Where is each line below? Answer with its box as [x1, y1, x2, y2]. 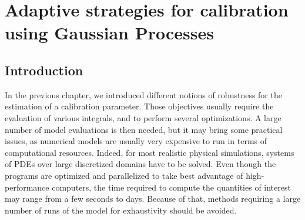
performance [5, 181, 49, 193]
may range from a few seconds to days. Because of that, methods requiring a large [5, 192, 301, 205]
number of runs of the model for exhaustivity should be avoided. [5, 204, 237, 216]
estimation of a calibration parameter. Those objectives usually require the [5, 100, 274, 112]
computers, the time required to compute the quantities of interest [52, 181, 291, 193]
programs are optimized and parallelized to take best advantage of [5, 169, 243, 181]
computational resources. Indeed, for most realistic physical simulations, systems [5, 146, 294, 158]
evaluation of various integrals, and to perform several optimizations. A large [5, 111, 281, 124]
